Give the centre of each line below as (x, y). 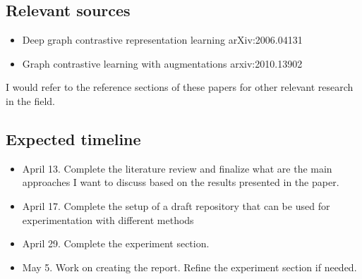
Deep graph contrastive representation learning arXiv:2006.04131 (162, 40)
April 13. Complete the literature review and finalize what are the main (177, 168)
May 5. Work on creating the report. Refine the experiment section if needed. (189, 267)
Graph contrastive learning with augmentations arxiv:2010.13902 (162, 63)
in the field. (31, 100)
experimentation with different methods (108, 219)
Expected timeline (73, 138)
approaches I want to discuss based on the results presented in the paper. (181, 182)
